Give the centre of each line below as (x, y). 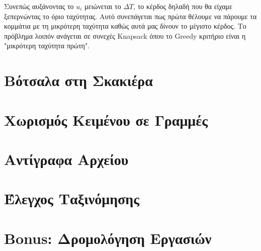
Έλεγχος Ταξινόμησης (72, 198)
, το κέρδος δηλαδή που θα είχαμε (183, 6)
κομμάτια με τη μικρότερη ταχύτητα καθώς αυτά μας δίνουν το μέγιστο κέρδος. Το (125, 26)
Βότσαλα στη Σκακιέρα (78, 80)
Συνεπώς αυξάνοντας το (39, 6)
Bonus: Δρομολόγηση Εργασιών (108, 238)
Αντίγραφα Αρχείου (66, 159)
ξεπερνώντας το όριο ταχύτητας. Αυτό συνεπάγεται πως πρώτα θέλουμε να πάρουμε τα (130, 16)
